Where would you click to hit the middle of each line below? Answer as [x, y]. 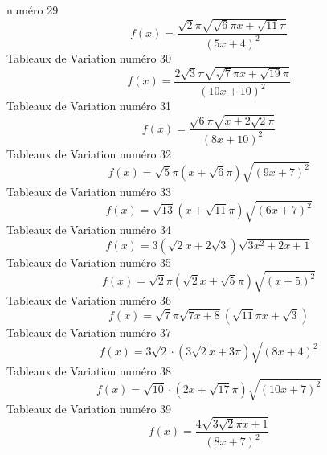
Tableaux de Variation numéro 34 [89, 229]
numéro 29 [33, 10]
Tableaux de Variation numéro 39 [89, 408]
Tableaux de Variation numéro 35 [89, 262]
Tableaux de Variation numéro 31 [89, 106]
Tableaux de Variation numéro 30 [89, 57]
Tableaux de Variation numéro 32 [89, 153]
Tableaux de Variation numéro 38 [89, 370]
